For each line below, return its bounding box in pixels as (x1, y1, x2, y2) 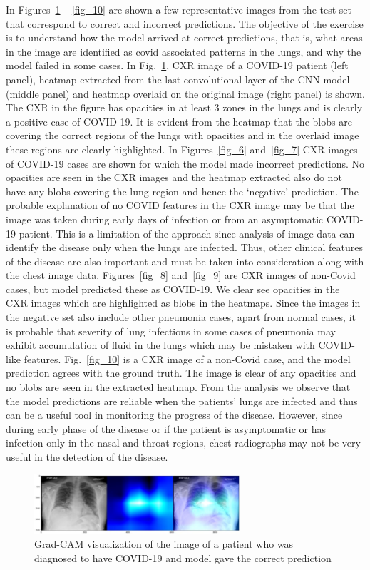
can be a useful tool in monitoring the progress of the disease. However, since (6, 407, 343, 422)
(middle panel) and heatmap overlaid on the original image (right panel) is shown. (6, 86, 365, 101)
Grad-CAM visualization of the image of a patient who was (34, 536, 294, 551)
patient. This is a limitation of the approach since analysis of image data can (19, 225, 355, 240)
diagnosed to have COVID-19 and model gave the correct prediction (34, 550, 332, 565)
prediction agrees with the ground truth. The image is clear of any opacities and (6, 365, 356, 380)
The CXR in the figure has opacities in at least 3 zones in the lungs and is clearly (6, 100, 363, 115)
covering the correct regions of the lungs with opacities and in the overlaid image (6, 128, 359, 143)
